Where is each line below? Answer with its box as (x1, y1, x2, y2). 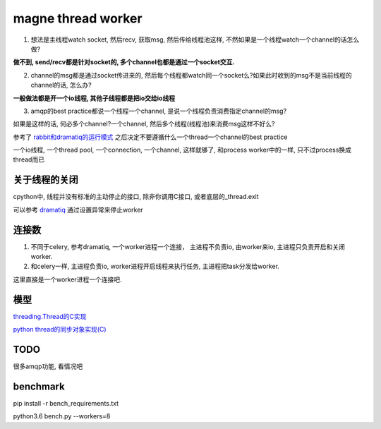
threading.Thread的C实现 (13, 312, 87, 320)
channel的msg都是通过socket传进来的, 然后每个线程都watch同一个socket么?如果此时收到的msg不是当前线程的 (30, 71, 352, 79)
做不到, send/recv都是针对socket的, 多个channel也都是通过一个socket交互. (13, 58, 235, 66)
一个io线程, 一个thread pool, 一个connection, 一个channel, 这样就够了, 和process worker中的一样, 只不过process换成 (13, 145, 352, 155)
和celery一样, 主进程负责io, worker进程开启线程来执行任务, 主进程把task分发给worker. (30, 262, 280, 271)
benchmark (13, 380, 65, 392)
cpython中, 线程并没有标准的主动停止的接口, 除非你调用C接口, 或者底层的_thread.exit (13, 193, 259, 201)
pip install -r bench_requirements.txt (13, 399, 119, 407)
